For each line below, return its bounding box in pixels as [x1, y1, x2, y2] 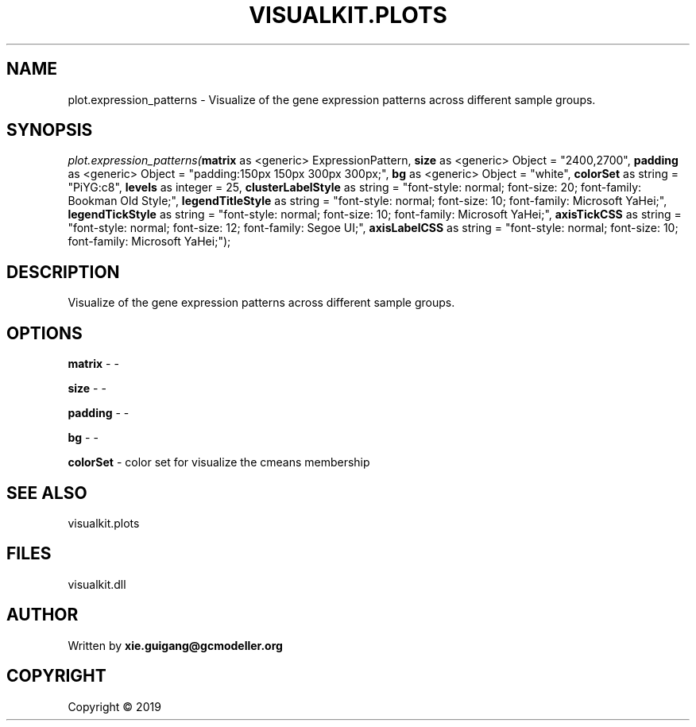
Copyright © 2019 [68, 699, 161, 713]
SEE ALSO [6, 482, 87, 503]
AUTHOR [6, 605, 79, 625]
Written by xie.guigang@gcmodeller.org [68, 638, 283, 652]
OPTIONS [6, 323, 83, 343]
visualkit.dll [68, 577, 126, 591]
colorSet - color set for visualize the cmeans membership [68, 455, 370, 470]
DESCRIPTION [6, 261, 120, 282]
